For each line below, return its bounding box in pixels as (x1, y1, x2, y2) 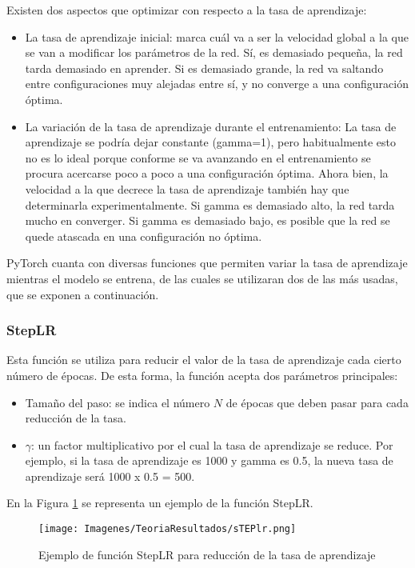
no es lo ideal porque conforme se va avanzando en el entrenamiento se (25, 149, 371, 166)
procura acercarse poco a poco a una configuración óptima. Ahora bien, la (25, 165, 389, 182)
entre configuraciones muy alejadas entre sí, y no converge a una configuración (25, 75, 409, 92)
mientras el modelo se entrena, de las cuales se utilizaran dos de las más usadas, (6, 270, 398, 286)
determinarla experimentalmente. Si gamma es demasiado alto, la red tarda (25, 196, 395, 213)
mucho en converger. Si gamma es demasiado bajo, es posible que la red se (25, 212, 390, 229)
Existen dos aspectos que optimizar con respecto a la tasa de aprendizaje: (6, 2, 367, 18)
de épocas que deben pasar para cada (225, 394, 409, 410)
